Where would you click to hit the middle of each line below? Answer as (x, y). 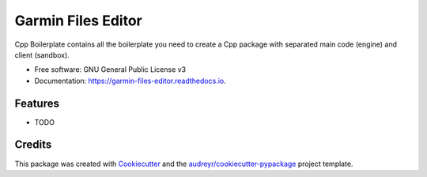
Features (37, 103)
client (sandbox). (42, 55)
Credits (33, 145)
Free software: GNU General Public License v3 (110, 70)
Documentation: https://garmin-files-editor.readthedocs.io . (130, 81)
